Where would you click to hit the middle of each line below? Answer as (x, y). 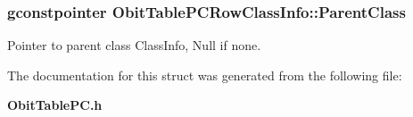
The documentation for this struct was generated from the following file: (205, 75)
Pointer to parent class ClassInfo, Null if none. (134, 45)
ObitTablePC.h (55, 105)
